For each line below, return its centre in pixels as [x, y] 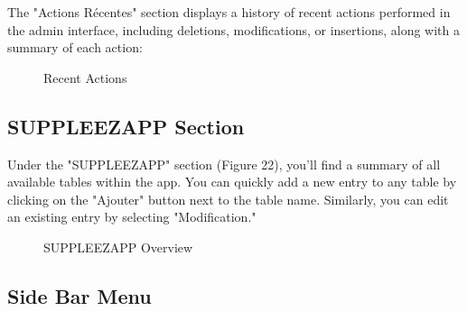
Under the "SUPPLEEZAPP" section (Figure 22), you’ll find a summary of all [224, 164]
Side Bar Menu [79, 295]
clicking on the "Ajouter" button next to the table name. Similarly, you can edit [228, 199]
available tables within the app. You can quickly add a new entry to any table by [232, 182]
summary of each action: [75, 47]
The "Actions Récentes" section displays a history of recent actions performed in [229, 12]
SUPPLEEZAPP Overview [118, 247]
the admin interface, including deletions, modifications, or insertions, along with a [233, 29]
